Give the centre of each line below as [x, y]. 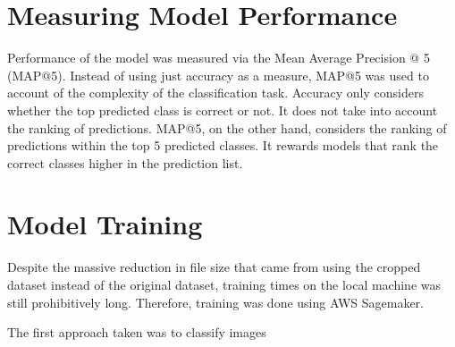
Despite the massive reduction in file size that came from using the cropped [214, 267]
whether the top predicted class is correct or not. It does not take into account [223, 110]
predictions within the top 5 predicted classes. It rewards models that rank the [223, 145]
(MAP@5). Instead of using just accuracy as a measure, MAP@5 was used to [218, 75]
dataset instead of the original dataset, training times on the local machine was [224, 284]
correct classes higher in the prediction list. [125, 162]
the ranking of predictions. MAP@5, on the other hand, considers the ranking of [227, 127]
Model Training [105, 224]
